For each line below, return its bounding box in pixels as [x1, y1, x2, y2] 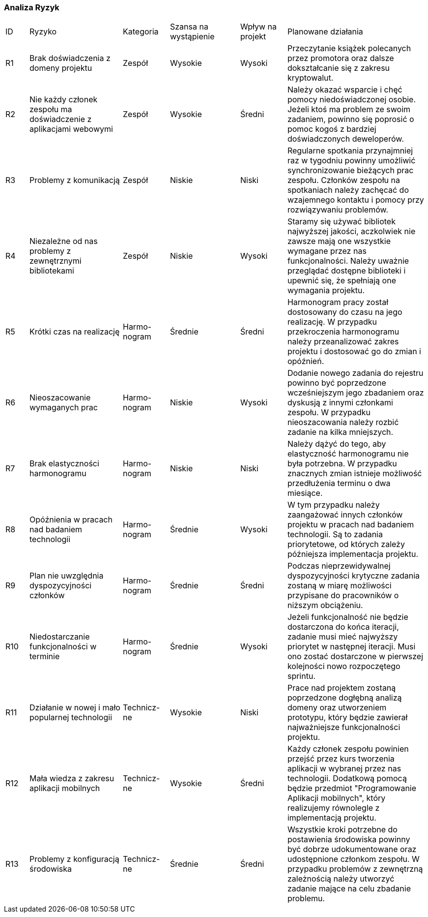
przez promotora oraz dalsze [287, 53, 394, 63]
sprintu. [287, 671, 315, 681]
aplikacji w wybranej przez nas [287, 764, 401, 774]
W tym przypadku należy [287, 500, 380, 510]
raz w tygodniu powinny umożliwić [287, 155, 416, 166]
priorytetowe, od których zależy [287, 539, 405, 550]
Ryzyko [29, 27, 57, 37]
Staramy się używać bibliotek [287, 216, 396, 227]
